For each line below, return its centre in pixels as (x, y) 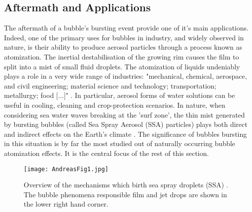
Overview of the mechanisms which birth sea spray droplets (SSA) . (126, 185)
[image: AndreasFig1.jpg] (66, 169)
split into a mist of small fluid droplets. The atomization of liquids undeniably (122, 66)
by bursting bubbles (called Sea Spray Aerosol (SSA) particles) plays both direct (126, 124)
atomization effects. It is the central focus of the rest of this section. (107, 153)
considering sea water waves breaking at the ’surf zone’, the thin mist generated (125, 114)
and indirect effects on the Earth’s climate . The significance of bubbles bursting (126, 134)
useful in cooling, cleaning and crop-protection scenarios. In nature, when (115, 105)
